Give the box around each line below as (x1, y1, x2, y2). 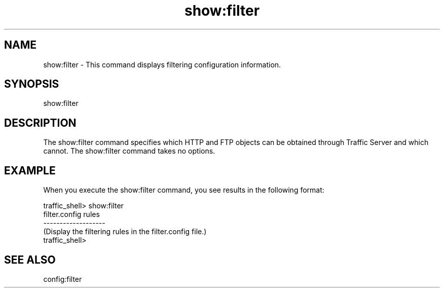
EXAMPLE (4, 164, 56, 177)
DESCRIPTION (4, 116, 77, 129)
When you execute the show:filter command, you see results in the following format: (43, 186, 324, 195)
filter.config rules (43, 210, 100, 219)
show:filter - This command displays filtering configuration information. (43, 60, 281, 69)
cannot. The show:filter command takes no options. (43, 147, 215, 156)
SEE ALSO (4, 253, 56, 266)
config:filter (43, 274, 82, 283)
